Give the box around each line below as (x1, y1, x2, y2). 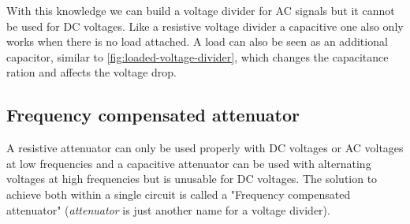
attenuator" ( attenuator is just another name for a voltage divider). (6, 201, 330, 218)
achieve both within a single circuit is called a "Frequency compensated (6, 185, 351, 202)
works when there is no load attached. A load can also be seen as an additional (6, 33, 388, 50)
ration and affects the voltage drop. (6, 64, 177, 80)
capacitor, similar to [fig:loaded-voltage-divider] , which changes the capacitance (6, 48, 389, 65)
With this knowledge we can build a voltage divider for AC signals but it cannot (6, 2, 395, 18)
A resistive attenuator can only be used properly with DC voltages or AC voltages (6, 140, 404, 156)
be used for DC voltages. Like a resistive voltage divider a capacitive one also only (6, 17, 404, 34)
